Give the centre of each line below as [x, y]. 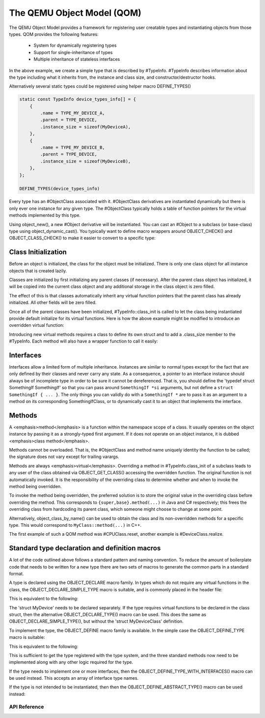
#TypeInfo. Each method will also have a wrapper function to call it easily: [83, 341]
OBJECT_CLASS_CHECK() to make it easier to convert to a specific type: [82, 238]
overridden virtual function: [37, 325]
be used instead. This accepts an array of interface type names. [74, 678]
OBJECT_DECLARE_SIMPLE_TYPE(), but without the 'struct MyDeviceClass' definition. [96, 621]
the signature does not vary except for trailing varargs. [64, 457]
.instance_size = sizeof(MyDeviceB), [85, 161]
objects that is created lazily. [38, 271]
